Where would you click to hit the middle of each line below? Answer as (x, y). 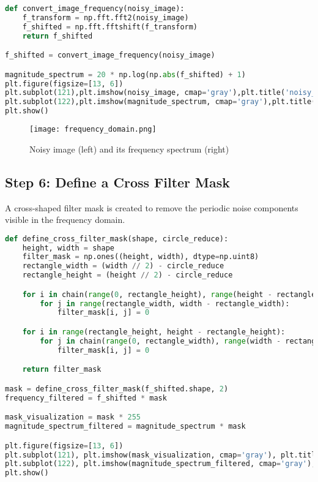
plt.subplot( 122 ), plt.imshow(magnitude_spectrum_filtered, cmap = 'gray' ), (161, 464)
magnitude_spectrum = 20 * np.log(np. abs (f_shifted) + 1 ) (125, 74)
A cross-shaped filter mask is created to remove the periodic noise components (152, 207)
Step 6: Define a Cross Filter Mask (118, 182)
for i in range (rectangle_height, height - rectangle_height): (154, 332)
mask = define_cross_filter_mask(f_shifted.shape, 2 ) (117, 389)
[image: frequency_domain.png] (93, 130)
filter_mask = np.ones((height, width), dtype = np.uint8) (141, 257)
